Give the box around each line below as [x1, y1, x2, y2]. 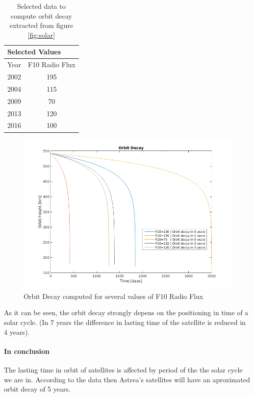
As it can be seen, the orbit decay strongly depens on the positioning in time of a [4, 307, 249, 318]
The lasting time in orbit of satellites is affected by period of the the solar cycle [4, 364, 243, 374]
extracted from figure [9, 20, 73, 30]
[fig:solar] [27, 29, 55, 40]
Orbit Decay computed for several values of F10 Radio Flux [24, 291, 203, 301]
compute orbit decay [10, 10, 72, 21]
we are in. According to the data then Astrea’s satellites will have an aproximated [4, 374, 250, 384]
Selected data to [17, 1, 66, 11]
